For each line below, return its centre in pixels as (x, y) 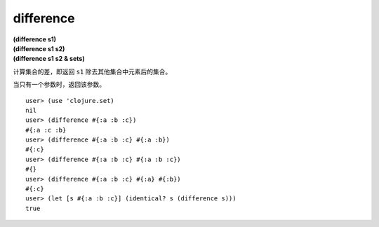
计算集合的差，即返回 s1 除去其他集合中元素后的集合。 (92, 71)
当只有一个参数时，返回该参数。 (59, 85)
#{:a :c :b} (46, 130)
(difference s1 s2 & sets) (49, 59)
